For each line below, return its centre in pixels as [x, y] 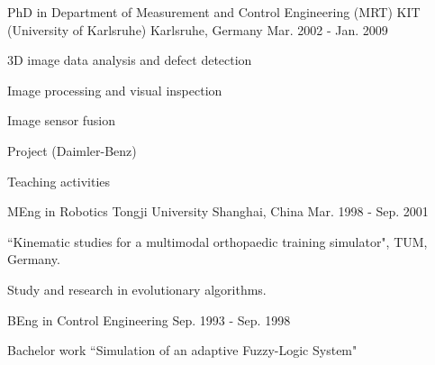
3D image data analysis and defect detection [130, 60]
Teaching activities [59, 181]
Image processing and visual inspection [115, 90]
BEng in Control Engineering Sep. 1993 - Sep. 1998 [149, 319]
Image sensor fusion [62, 120]
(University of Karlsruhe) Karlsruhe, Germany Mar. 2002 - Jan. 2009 [198, 29]
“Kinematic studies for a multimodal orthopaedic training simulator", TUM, [217, 241]
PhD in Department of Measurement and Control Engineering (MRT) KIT [214, 12]
